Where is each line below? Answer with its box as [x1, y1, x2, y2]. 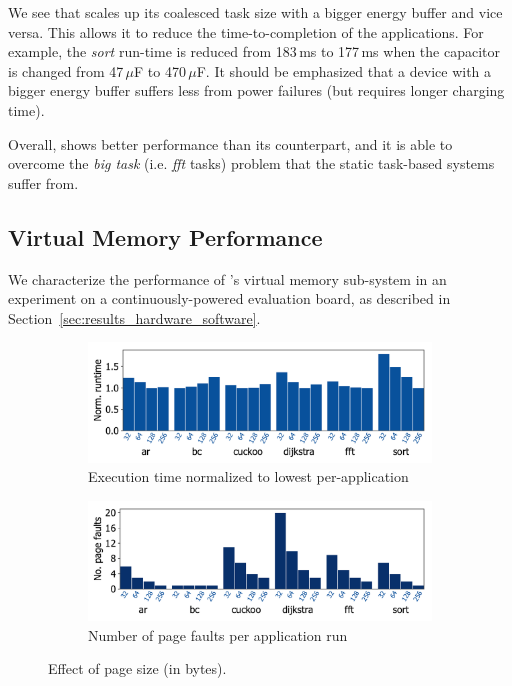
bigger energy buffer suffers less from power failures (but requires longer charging [8, 80, 505, 101]
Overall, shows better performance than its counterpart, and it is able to [8, 133, 453, 154]
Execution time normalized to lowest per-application [88, 466, 409, 487]
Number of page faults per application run [88, 624, 348, 645]
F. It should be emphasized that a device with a [196, 60, 492, 81]
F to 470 [134, 60, 186, 81]
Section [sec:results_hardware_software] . [8, 307, 261, 328]
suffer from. [8, 172, 79, 193]
